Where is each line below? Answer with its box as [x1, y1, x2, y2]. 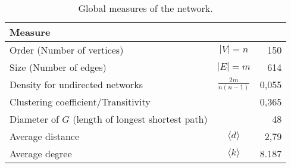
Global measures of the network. [78, 1, 213, 15]
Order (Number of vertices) [10, 43, 124, 57]
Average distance [10, 129, 80, 144]
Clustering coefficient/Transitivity [10, 95, 151, 109]
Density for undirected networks [10, 77, 143, 92]
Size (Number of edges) [10, 60, 107, 74]
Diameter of [10, 112, 59, 126]
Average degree [10, 147, 72, 161]
